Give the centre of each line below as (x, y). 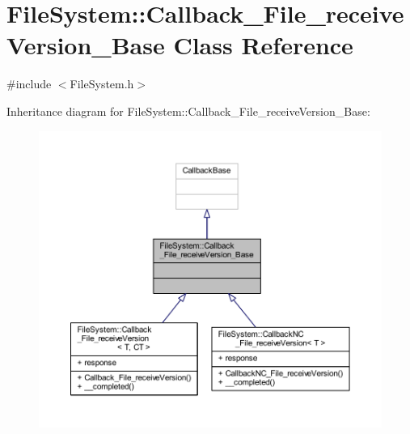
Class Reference (263, 45)
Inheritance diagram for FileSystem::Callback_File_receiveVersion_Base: (188, 111)
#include (29, 84)
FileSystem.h (102, 84)
